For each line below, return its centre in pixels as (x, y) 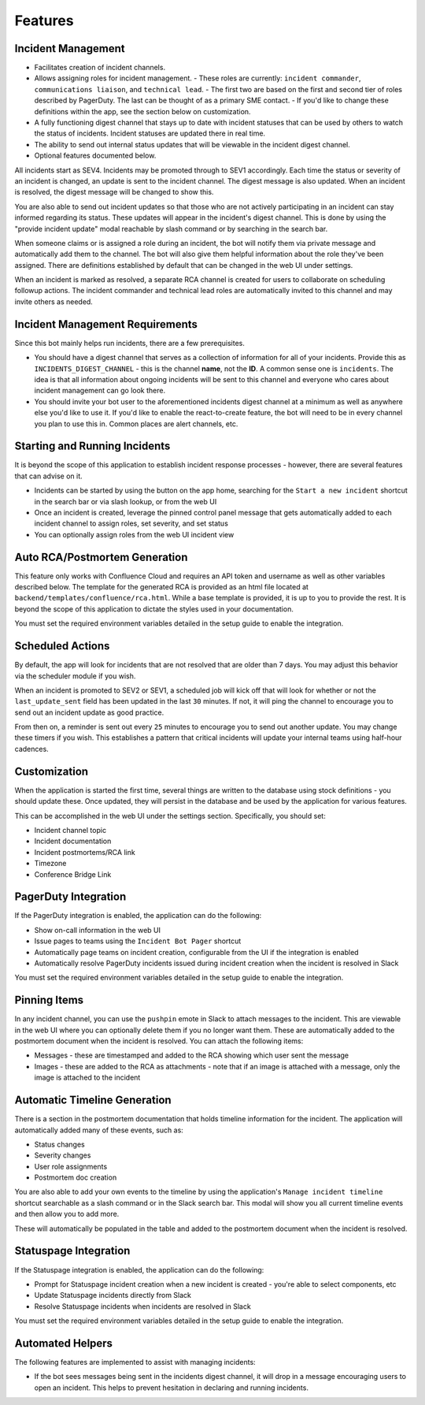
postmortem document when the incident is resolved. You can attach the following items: (159, 1041)
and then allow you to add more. (67, 1214)
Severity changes (63, 1155)
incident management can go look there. (100, 391)
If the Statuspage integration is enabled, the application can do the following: (139, 1269)
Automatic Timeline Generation (93, 1100)
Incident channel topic (70, 830)
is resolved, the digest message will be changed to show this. (114, 192)
